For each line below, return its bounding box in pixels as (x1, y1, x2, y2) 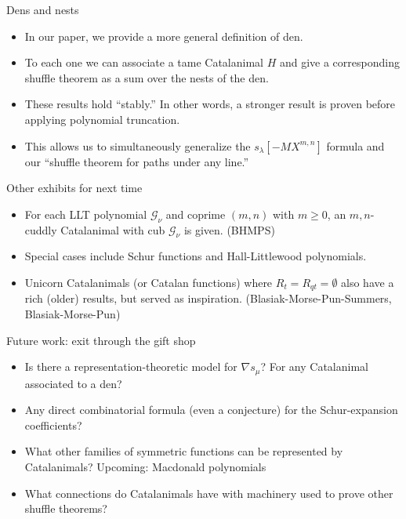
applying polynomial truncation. (24, 111, 180, 127)
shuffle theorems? (24, 500, 107, 517)
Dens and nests (6, 2, 79, 17)
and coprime (165, 205, 226, 222)
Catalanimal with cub (60, 221, 165, 238)
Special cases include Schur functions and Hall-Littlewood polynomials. (24, 248, 367, 264)
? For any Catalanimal (260, 358, 368, 375)
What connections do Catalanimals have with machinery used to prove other (24, 485, 393, 501)
